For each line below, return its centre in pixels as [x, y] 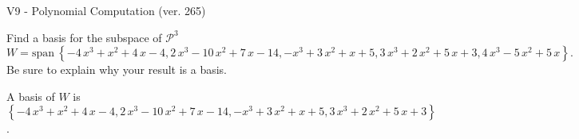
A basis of [31, 96]
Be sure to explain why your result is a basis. [117, 69]
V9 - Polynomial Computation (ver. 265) [106, 10]
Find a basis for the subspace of [84, 37]
